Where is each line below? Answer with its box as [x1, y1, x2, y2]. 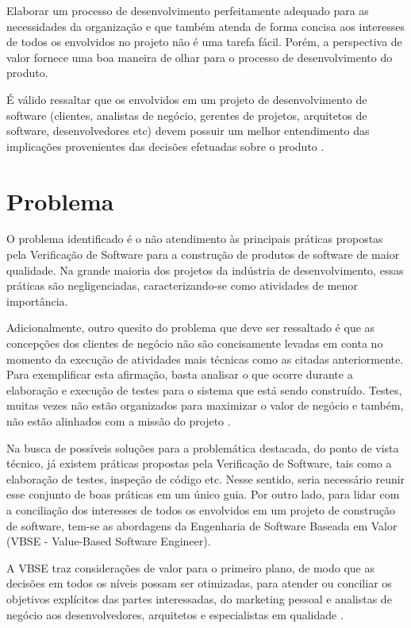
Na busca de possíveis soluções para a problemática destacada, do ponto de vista [6, 439, 399, 456]
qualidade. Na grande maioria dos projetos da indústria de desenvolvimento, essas [6, 261, 404, 278]
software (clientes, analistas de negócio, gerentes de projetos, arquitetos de [6, 106, 367, 123]
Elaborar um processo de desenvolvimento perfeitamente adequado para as [6, 2, 369, 18]
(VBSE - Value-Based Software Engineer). [6, 533, 211, 549]
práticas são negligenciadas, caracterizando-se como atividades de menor [6, 277, 358, 294]
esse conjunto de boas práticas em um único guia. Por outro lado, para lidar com [6, 486, 400, 503]
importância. [6, 292, 68, 309]
